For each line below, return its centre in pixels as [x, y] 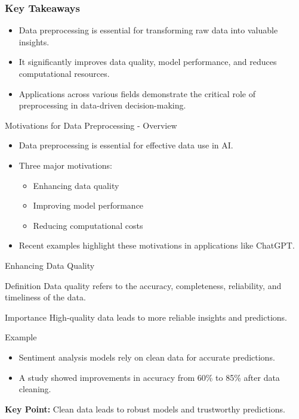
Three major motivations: [65, 165]
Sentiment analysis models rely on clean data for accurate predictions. [147, 357]
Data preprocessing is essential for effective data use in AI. [126, 145]
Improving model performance [88, 205]
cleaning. [35, 389]
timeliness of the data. [45, 297]
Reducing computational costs [88, 225]
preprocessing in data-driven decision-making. [102, 105]
